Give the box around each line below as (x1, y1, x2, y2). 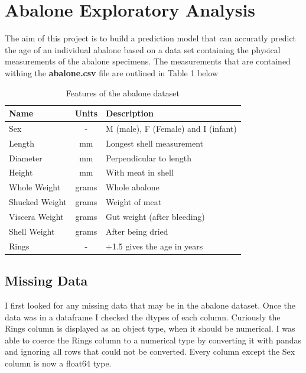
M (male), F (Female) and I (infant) (106, 122, 237, 134)
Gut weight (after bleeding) (106, 210, 205, 222)
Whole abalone (106, 181, 159, 193)
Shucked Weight (9, 196, 67, 208)
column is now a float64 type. (5, 356, 112, 369)
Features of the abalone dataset (66, 86, 180, 99)
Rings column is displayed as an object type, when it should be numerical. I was (5, 322, 295, 335)
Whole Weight (9, 181, 61, 193)
